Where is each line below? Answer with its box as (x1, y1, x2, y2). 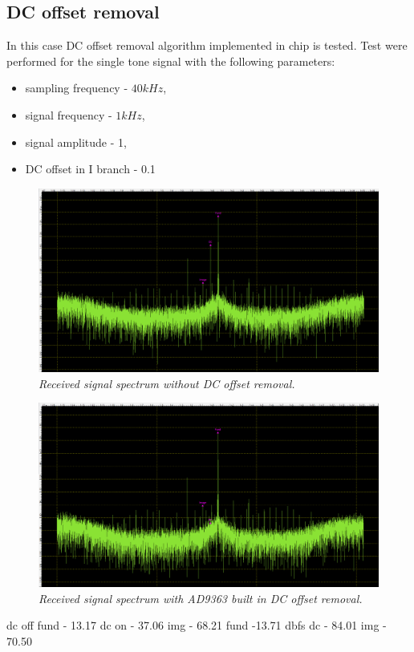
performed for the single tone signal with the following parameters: (6, 52, 335, 69)
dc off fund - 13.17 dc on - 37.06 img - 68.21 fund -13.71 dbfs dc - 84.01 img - (6, 617, 387, 634)
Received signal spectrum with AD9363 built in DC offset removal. (39, 589, 363, 606)
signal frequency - (25, 106, 112, 123)
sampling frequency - (25, 79, 128, 96)
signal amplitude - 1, (25, 133, 127, 150)
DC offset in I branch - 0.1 (25, 160, 156, 177)
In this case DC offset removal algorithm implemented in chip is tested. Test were (6, 37, 408, 54)
